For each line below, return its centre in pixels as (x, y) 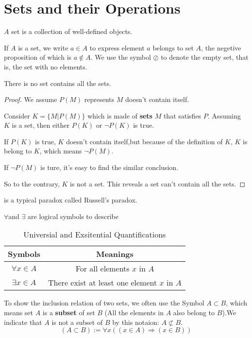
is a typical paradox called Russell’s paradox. (71, 200)
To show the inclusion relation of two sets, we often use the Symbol (104, 303)
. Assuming (224, 115)
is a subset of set (69, 313)
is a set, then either (41, 125)
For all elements (102, 269)
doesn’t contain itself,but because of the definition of (144, 141)
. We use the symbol (121, 57)
